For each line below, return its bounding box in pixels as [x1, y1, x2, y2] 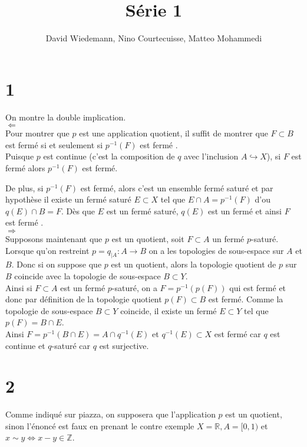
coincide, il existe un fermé [120, 304, 217, 317]
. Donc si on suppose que [11, 258, 102, 270]
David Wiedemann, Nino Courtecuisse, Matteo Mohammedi [45, 32, 262, 44]
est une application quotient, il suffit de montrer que [79, 127, 268, 139]
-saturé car [51, 339, 91, 351]
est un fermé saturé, [106, 204, 179, 217]
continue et [5, 339, 45, 351]
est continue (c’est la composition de [43, 150, 175, 162]
